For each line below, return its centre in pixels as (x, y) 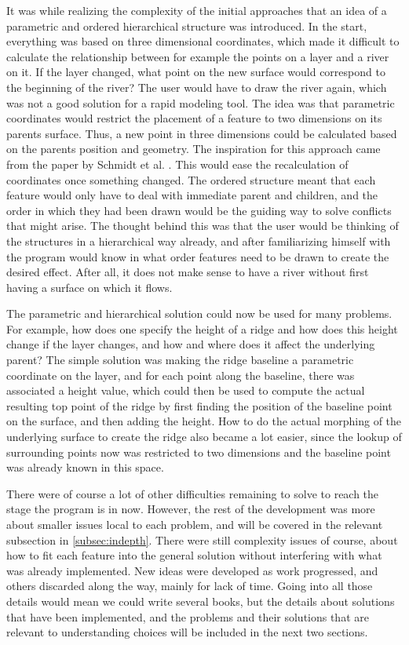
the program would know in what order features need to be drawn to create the (198, 256)
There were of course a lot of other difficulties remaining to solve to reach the (193, 493)
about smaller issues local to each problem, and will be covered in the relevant (195, 524)
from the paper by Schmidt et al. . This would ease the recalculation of (177, 164)
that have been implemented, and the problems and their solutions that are (188, 616)
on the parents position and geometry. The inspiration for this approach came (194, 149)
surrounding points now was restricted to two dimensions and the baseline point (199, 452)
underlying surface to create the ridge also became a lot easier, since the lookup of (204, 437)
